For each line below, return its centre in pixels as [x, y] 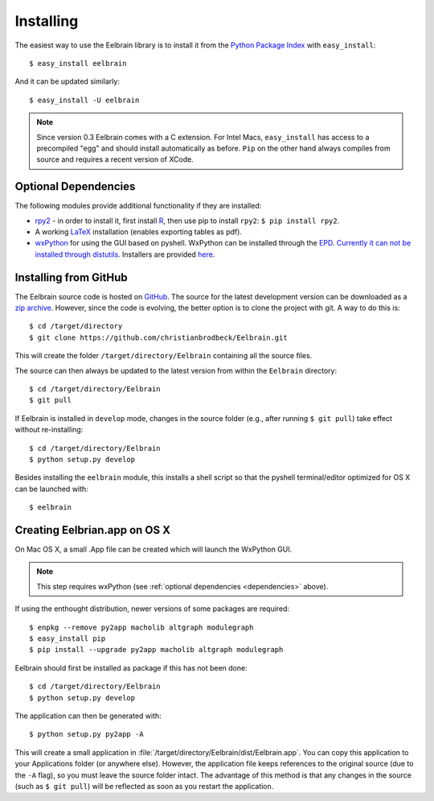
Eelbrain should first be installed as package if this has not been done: [131, 667]
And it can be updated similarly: [68, 81]
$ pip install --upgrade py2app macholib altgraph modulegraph [156, 650]
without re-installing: [49, 430]
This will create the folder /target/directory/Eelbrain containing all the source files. [164, 356]
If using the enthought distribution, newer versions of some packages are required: [152, 609]
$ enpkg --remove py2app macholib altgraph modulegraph [141, 627]
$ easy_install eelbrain [78, 63]
